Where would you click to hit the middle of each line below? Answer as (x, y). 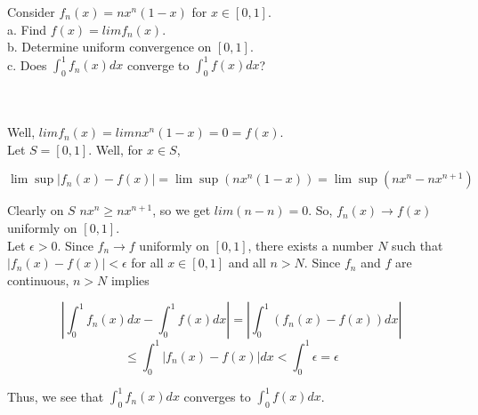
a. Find (27, 29)
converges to (217, 396)
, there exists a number (311, 245)
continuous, (38, 279)
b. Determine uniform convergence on (109, 47)
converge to (158, 64)
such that (417, 245)
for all (147, 263)
